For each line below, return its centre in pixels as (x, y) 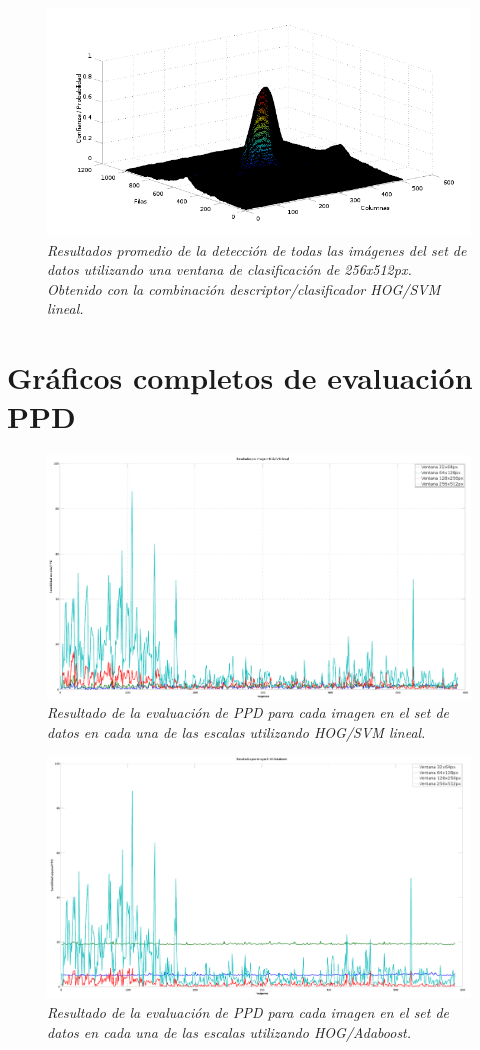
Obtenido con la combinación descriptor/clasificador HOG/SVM (244, 288)
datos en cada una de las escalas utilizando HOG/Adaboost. (229, 1031)
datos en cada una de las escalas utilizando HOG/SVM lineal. (236, 731)
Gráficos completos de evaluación (240, 377)
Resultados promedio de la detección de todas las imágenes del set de (257, 249)
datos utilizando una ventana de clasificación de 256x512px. (229, 269)
